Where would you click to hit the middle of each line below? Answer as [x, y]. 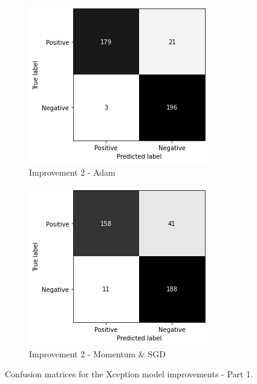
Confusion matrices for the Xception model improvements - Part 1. [129, 374]
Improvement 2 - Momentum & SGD [97, 353]
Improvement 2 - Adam [72, 172]
